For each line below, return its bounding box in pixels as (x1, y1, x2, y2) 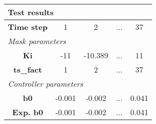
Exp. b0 (12, 106, 43, 118)
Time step (8, 21, 48, 32)
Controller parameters (8, 78, 83, 89)
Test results (8, 6, 54, 18)
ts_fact (13, 64, 42, 75)
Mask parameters (8, 35, 66, 47)
